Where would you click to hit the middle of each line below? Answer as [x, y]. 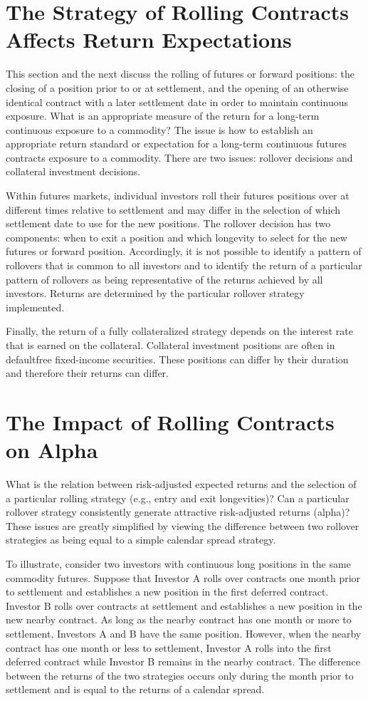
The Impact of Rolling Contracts [170, 421]
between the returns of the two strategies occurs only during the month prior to [180, 675]
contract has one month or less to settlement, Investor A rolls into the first [169, 647]
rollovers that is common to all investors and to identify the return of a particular [184, 265]
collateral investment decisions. [73, 171]
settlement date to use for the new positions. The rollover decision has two [168, 223]
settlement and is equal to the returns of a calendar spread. [135, 689]
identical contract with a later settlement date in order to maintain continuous [177, 102]
